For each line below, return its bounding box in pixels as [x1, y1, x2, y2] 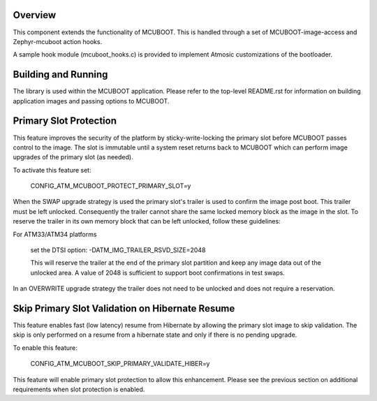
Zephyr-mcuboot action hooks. [13, 37, 103, 45]
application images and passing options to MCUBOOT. [13, 96, 170, 105]
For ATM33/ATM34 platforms [13, 230, 97, 238]
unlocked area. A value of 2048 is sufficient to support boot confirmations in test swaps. [30, 268, 286, 277]
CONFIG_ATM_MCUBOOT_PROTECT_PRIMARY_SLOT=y [30, 182, 191, 190]
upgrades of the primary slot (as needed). [13, 153, 133, 161]
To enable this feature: [13, 343, 78, 352]
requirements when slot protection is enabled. [13, 385, 145, 394]
